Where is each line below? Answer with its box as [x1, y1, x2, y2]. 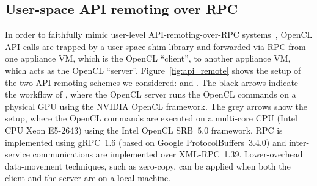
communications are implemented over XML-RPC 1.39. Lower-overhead [32, 148, 303, 160]
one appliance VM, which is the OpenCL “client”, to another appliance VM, [5, 52, 291, 65]
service [5, 148, 30, 160]
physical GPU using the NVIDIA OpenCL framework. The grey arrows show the [5, 99, 308, 112]
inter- [289, 135, 310, 148]
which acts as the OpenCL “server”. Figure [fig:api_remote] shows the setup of [5, 63, 301, 76]
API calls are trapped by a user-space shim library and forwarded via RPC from [5, 40, 306, 52]
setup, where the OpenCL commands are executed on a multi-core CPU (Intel [5, 112, 297, 124]
